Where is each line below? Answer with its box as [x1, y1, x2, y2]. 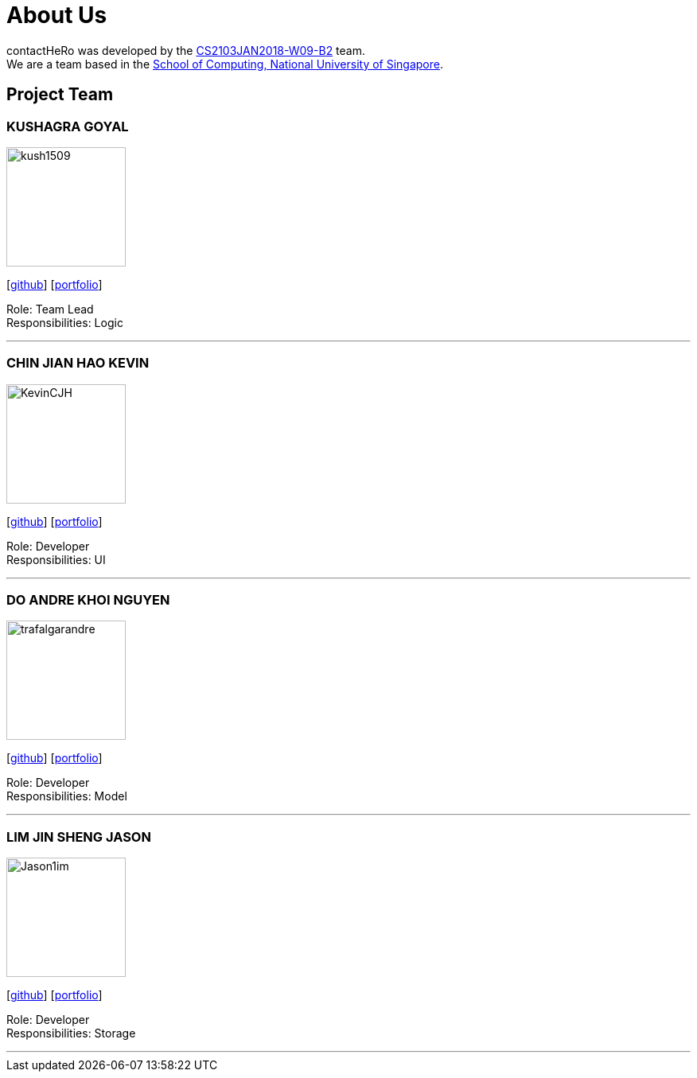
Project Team [6, 84, 114, 105]
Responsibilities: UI [6, 552, 106, 566]
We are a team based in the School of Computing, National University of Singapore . [6, 56, 444, 71]
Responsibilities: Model [6, 789, 127, 804]
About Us [6, 2, 107, 29]
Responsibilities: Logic [6, 315, 123, 329]
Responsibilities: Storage [6, 1026, 136, 1041]
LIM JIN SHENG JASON [6, 828, 151, 845]
